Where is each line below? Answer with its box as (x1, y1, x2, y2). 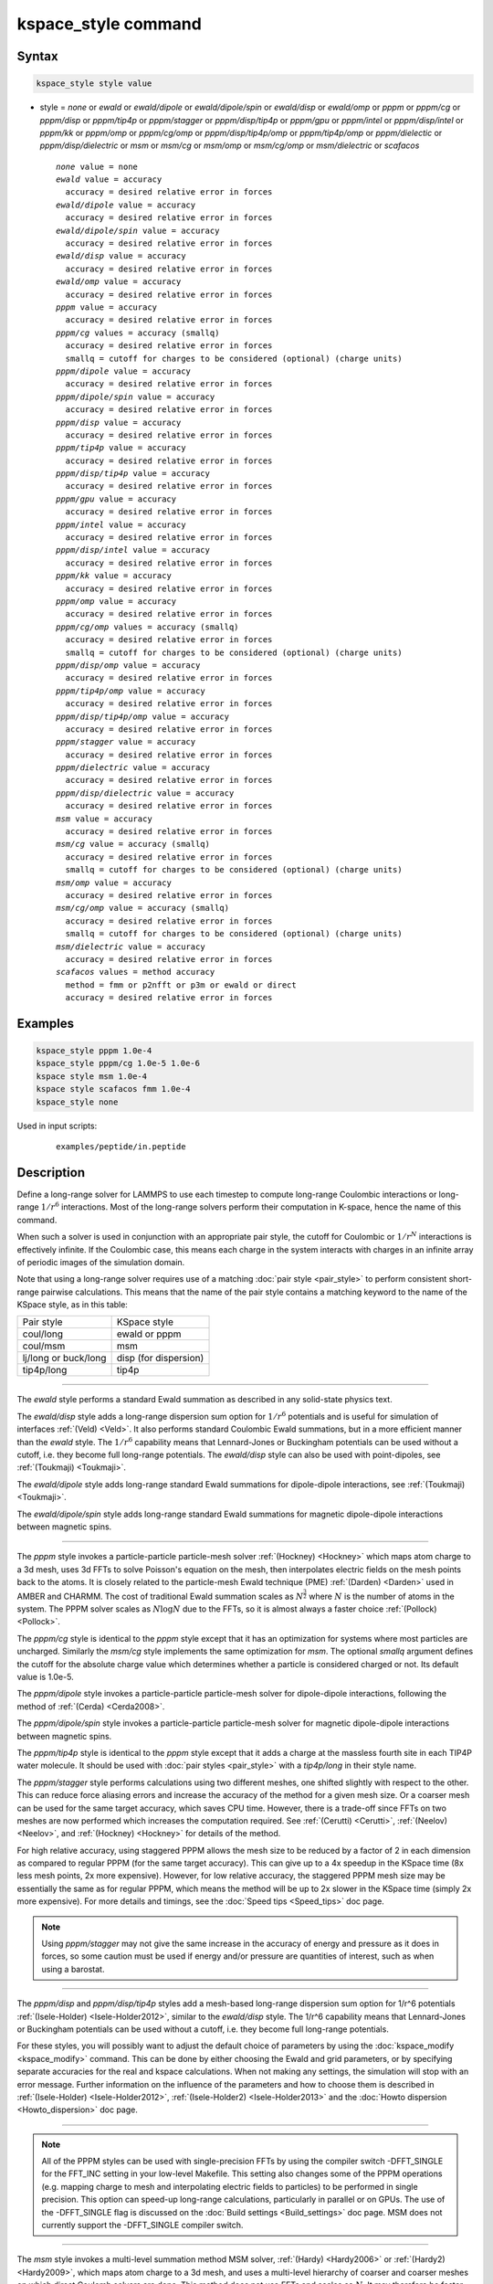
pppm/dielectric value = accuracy (56, 763, 210, 773)
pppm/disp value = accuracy (56, 417, 182, 428)
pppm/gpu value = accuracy (56, 493, 177, 504)
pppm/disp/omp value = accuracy (56, 660, 201, 671)
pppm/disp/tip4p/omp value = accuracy (56, 711, 230, 722)
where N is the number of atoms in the (309, 1591, 456, 1602)
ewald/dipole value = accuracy (56, 199, 196, 210)
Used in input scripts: (16, 1120, 98, 1131)
